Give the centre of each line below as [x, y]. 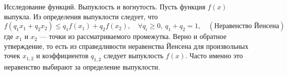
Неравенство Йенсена [247, 26]
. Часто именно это [214, 56]
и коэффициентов [62, 56]
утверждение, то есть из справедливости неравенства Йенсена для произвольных [126, 46]
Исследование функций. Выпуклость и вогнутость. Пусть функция [105, 6]
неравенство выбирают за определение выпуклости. [82, 67]
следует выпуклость [134, 56]
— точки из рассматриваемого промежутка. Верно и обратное [133, 36]
